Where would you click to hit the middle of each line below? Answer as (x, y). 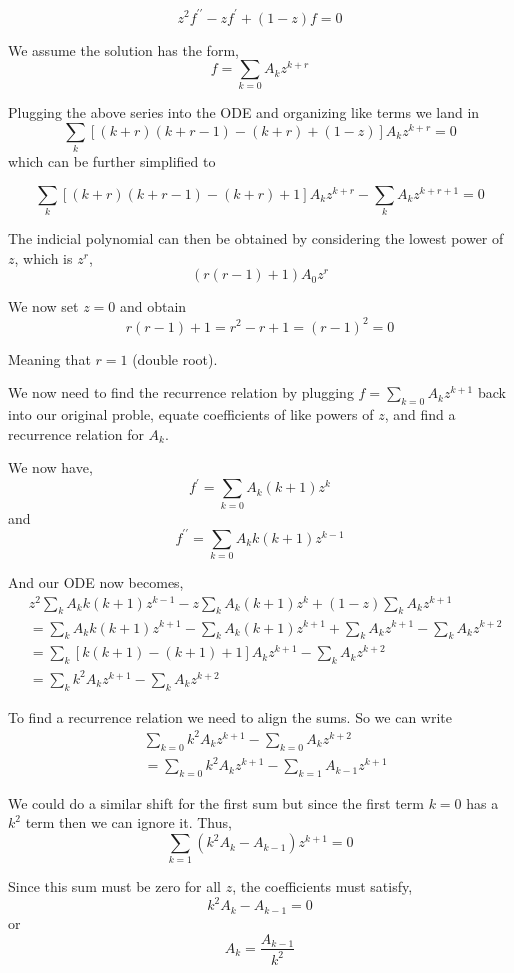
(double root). (175, 358)
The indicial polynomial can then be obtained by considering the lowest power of (256, 238)
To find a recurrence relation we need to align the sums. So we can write (230, 716)
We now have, (50, 467)
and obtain (153, 306)
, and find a (420, 413)
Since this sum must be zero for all (115, 886)
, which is (43, 257)
